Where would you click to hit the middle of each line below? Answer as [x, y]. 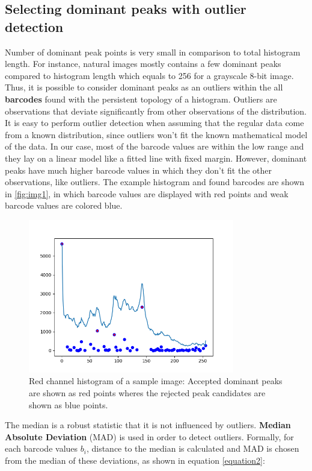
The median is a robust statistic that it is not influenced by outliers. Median [148, 425]
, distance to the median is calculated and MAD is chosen [193, 448]
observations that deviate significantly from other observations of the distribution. [156, 111]
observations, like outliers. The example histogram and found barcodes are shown [155, 182]
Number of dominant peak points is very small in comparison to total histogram [153, 52]
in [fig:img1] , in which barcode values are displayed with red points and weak [147, 193]
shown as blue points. [69, 404]
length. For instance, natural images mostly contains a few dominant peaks [143, 64]
